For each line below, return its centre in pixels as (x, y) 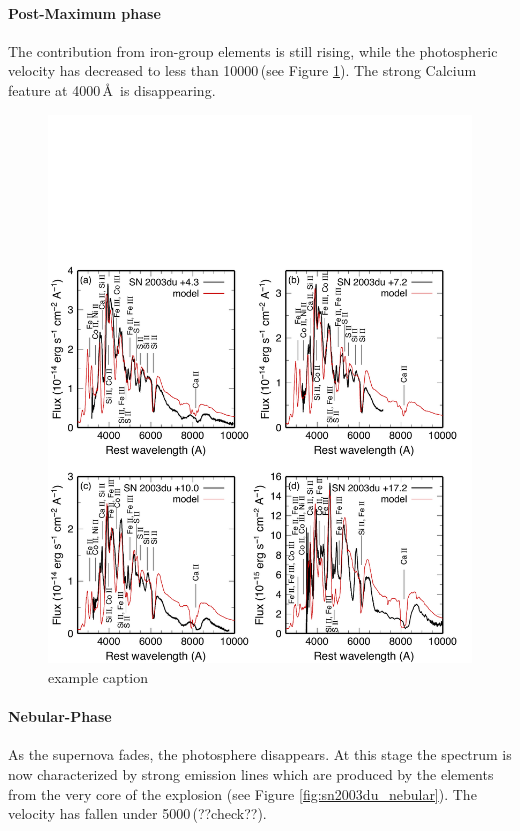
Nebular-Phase (60, 716)
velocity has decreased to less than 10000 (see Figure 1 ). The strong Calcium (242, 70)
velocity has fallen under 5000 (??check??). (137, 813)
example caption (98, 677)
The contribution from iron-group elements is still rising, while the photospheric (253, 50)
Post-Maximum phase (84, 12)
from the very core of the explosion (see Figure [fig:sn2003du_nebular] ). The (242, 793)
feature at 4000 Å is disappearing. (112, 89)
